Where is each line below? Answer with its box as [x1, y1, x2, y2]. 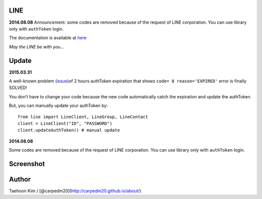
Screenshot [9, 160, 45, 168]
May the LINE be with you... [9, 44, 64, 49]
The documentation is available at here [9, 35, 87, 41]
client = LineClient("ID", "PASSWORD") [17, 121, 113, 126]
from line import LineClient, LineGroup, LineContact [17, 114, 148, 120]
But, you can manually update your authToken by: [9, 103, 108, 108]
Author [9, 175, 31, 184]
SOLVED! [9, 85, 27, 91]
